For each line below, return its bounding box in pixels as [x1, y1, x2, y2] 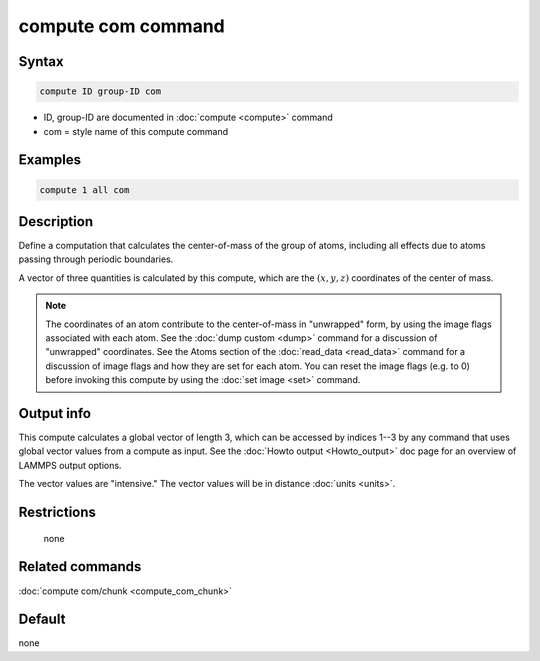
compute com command [18, 15, 225, 37]
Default [18, 611, 66, 628]
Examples [18, 151, 82, 169]
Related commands [18, 558, 142, 575]
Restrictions [18, 504, 97, 521]
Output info [18, 405, 92, 422]
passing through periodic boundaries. [18, 253, 174, 265]
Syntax [18, 53, 64, 70]
